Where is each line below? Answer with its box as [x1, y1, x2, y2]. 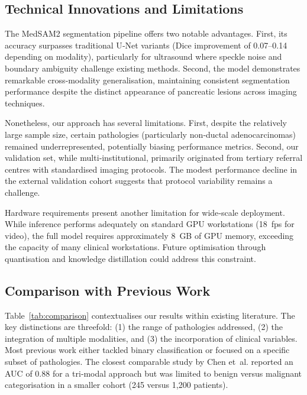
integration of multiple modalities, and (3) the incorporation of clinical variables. [5, 332, 298, 344]
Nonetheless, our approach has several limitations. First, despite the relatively [5, 116, 287, 129]
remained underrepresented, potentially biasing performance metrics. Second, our [5, 140, 299, 152]
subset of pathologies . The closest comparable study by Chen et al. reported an [5, 355, 293, 368]
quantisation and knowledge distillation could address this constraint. [5, 252, 256, 264]
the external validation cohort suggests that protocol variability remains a [5, 174, 273, 187]
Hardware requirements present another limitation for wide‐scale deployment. [5, 206, 285, 218]
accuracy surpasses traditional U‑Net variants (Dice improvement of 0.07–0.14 [5, 38, 287, 51]
